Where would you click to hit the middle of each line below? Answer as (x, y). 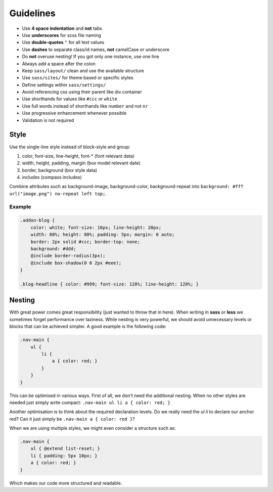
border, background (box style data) (60, 170)
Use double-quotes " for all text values (63, 42)
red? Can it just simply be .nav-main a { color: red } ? (72, 419)
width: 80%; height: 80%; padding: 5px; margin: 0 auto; (103, 235)
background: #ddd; (53, 249)
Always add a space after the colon (59, 64)
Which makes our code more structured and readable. (66, 483)
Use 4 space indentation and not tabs (62, 28)
